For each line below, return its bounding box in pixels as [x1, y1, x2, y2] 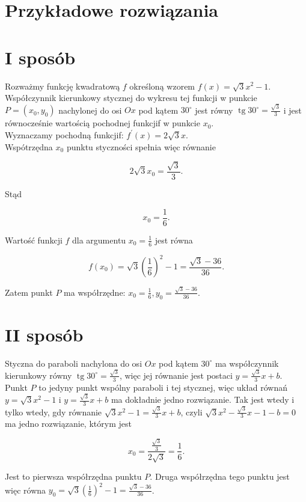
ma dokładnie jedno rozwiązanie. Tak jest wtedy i [111, 393, 295, 406]
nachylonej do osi [58, 103, 122, 116]
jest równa [155, 233, 193, 246]
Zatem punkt [5, 286, 53, 298]
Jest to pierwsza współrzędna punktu [5, 470, 142, 482]
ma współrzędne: [64, 286, 126, 298]
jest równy [195, 103, 233, 116]
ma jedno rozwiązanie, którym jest [5, 417, 132, 430]
